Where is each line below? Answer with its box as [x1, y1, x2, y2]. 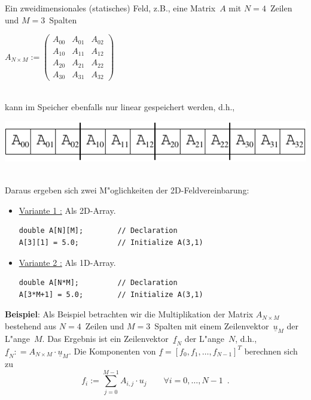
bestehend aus [5, 319, 57, 332]
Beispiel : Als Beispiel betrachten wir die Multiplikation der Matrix [5, 308, 254, 320]
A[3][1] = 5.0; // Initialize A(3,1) [19, 238, 203, 247]
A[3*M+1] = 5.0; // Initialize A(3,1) [19, 290, 203, 299]
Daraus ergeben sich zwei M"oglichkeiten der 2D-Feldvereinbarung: [5, 184, 249, 196]
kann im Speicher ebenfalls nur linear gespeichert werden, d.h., [5, 100, 235, 113]
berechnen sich [244, 344, 298, 357]
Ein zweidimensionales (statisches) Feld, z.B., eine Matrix [5, 2, 216, 14]
